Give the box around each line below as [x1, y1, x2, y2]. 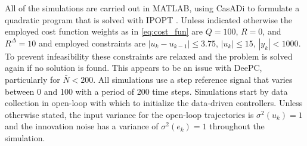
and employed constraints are [38, 36, 146, 49]
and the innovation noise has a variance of [5, 120, 159, 132]
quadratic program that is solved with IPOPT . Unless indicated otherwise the [5, 13, 292, 26]
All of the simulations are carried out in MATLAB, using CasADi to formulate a [5, 2, 300, 14]
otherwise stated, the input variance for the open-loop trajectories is [5, 108, 254, 120]
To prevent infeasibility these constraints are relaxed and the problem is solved [5, 49, 293, 62]
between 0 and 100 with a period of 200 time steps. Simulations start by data [5, 85, 288, 97]
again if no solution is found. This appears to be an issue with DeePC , [5, 61, 262, 74]
